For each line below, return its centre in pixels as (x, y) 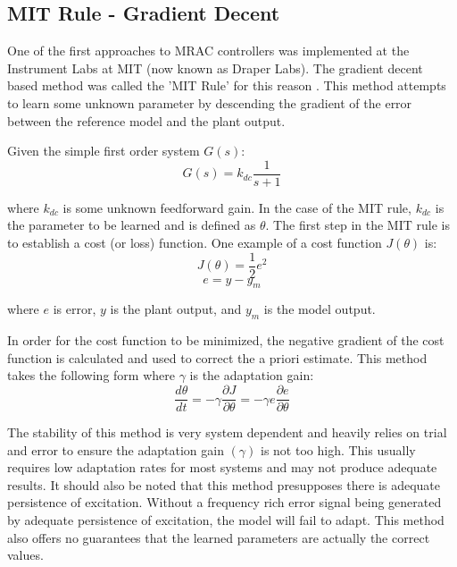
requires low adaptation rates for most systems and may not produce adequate (222, 467)
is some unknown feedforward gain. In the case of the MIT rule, (237, 207)
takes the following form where (91, 375)
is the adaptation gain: (252, 375)
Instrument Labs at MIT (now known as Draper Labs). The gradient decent (215, 68)
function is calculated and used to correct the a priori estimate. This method (217, 357)
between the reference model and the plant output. (146, 120)
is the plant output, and (176, 309)
